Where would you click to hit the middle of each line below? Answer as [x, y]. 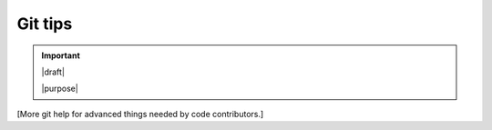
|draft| [53, 72]
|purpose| [60, 89]
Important [61, 55]
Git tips [45, 24]
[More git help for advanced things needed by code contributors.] [140, 114]
